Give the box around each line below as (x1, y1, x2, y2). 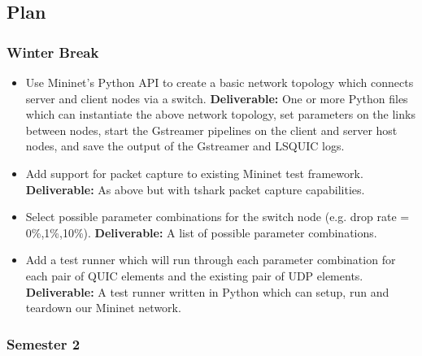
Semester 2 (7, 333, 80, 354)
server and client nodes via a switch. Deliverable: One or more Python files (25, 89, 408, 106)
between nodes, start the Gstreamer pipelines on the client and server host (25, 121, 398, 138)
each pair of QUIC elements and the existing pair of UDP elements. (25, 267, 363, 284)
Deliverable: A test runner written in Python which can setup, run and (25, 283, 389, 300)
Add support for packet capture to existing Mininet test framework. (25, 164, 363, 181)
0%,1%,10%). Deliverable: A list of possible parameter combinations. (25, 224, 377, 241)
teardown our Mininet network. (25, 299, 181, 316)
